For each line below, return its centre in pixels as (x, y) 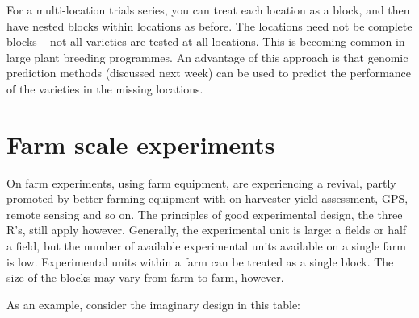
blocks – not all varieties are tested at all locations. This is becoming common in (206, 41)
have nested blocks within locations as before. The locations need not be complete (209, 25)
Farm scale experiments (141, 144)
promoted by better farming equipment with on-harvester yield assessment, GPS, (207, 198)
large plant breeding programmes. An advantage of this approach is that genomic (207, 57)
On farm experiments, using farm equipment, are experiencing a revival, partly (201, 182)
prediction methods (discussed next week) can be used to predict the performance (209, 73)
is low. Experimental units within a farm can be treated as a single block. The (200, 261)
